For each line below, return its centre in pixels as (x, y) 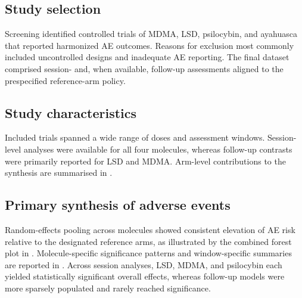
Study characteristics (71, 112)
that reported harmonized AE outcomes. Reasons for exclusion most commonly (150, 45)
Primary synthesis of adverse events (118, 205)
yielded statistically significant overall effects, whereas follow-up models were (145, 276)
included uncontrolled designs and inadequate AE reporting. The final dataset (147, 57)
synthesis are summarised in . (59, 173)
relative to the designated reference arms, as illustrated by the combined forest (148, 241)
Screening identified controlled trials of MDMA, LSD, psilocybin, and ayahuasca (151, 34)
